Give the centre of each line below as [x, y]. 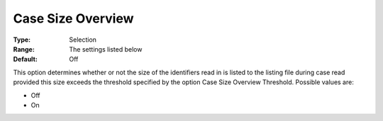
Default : [26, 59]
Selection [83, 40]
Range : [24, 49]
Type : [22, 40]
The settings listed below [106, 49]
